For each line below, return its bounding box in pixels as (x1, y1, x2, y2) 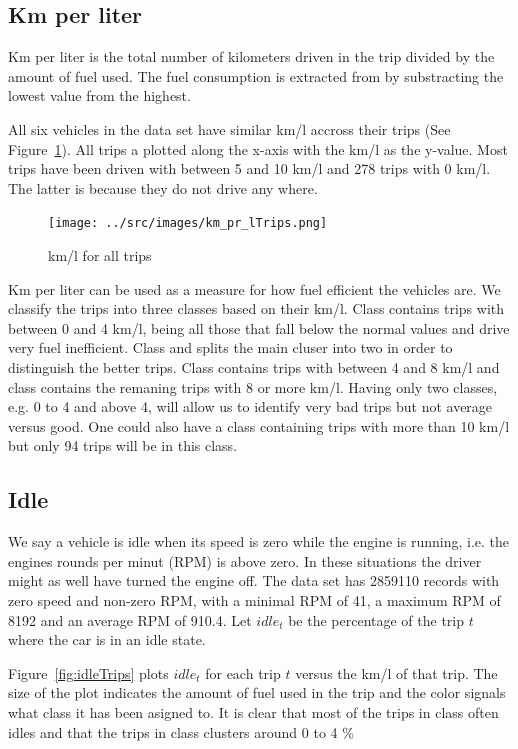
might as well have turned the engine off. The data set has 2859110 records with (8, 570, 500, 591)
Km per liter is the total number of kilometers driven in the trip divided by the (8, 46, 495, 67)
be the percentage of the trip (288, 609, 465, 630)
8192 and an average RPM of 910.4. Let (8, 609, 252, 630)
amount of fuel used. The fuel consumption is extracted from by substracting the (8, 65, 504, 86)
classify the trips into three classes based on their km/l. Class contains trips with (8, 298, 505, 319)
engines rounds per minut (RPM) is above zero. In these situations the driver (8, 550, 482, 571)
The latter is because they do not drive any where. (8, 177, 318, 198)
